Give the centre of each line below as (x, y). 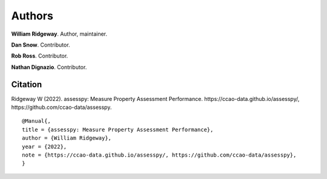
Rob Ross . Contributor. (40, 56)
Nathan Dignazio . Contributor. (49, 67)
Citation (27, 84)
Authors (32, 16)
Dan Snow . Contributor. (41, 45)
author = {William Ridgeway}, (67, 138)
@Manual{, (36, 121)
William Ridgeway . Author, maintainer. (59, 34)
